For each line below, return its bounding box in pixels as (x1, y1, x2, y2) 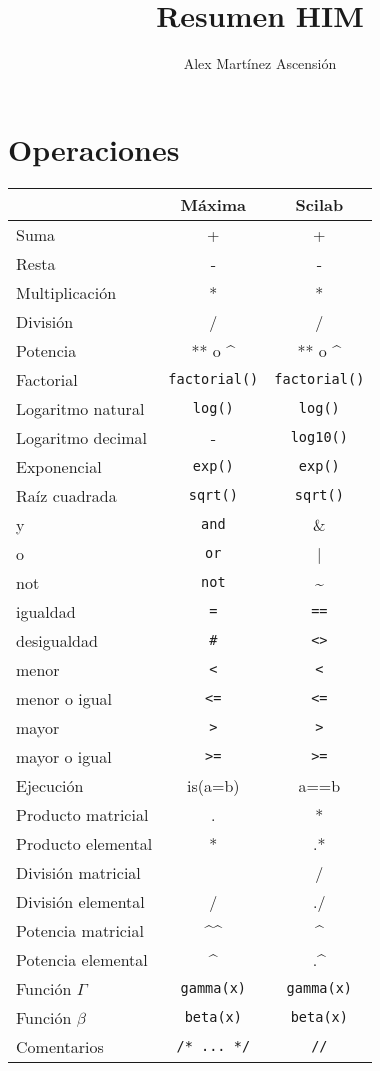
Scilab (295, 192, 344, 216)
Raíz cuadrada (16, 483, 117, 507)
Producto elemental (16, 831, 153, 855)
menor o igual (16, 686, 113, 710)
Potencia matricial (16, 918, 144, 942)
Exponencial (16, 454, 102, 478)
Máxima (180, 192, 247, 216)
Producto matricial (16, 802, 149, 826)
